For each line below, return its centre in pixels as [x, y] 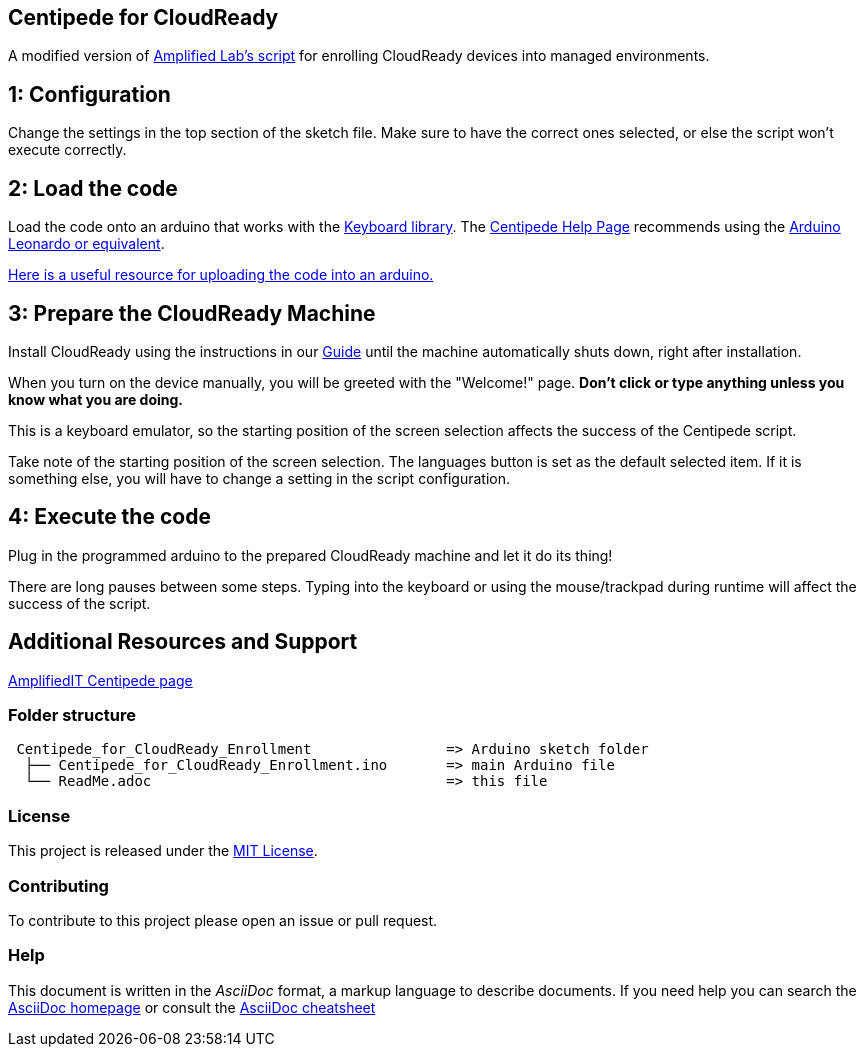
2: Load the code [93, 188]
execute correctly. [67, 150]
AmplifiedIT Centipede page [100, 680]
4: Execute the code [109, 517]
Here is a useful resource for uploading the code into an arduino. [221, 275]
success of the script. [79, 603]
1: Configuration [89, 94]
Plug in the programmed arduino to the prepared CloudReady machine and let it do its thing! [310, 555]
